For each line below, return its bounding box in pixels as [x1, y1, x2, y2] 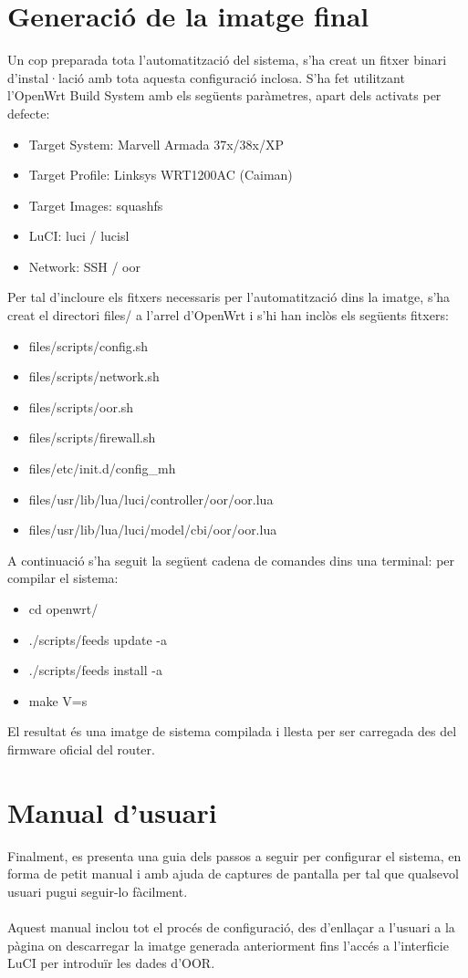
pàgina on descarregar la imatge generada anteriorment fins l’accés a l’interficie [7, 935, 449, 954]
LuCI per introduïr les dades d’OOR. [7, 953, 215, 973]
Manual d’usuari [7, 793, 217, 830]
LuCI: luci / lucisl [28, 226, 130, 245]
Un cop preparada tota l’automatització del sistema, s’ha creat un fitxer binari [7, 50, 447, 69]
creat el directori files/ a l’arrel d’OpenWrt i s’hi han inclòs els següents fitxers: [7, 306, 449, 325]
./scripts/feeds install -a [28, 661, 162, 680]
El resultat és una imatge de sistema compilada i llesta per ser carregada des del [7, 722, 457, 741]
